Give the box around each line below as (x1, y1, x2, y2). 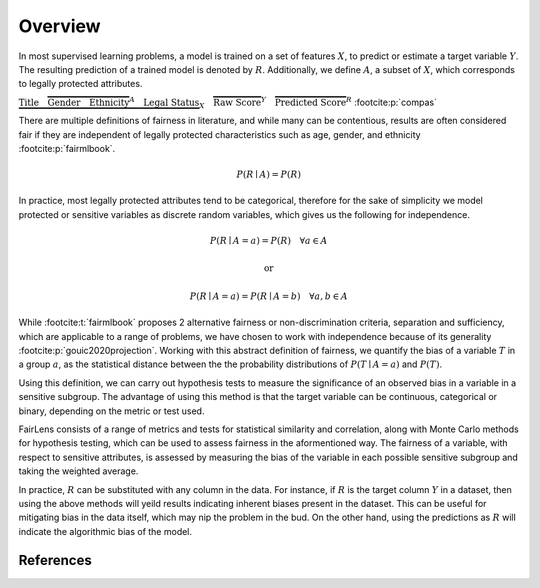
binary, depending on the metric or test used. (18, 405, 205, 417)
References (18, 551, 92, 569)
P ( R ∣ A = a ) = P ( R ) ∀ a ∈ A (210, 235, 328, 247)
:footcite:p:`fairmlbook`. (18, 142, 116, 154)
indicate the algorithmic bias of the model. (18, 525, 193, 537)
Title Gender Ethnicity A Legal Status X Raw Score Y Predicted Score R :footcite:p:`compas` (18, 95, 437, 110)
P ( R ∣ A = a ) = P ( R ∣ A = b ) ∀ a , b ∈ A (189, 290, 349, 302)
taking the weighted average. (18, 465, 139, 477)
